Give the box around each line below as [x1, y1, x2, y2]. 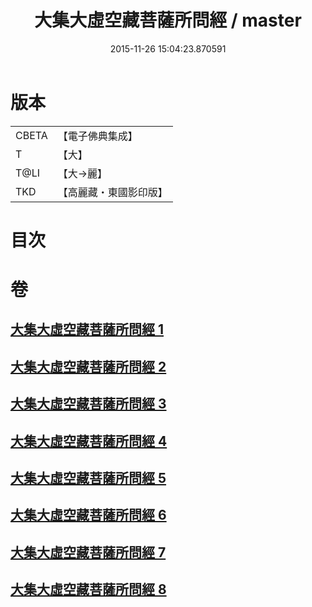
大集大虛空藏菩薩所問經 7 [10, 544, 167, 561]
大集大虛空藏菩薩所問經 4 [10, 432, 168, 450]
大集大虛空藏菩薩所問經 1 [10, 321, 165, 338]
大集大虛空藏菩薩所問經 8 [10, 581, 167, 598]
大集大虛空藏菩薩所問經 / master [34, 9, 302, 32]
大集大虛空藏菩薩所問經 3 [10, 396, 167, 413]
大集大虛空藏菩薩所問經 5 [10, 470, 167, 487]
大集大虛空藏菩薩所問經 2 [10, 358, 167, 375]
